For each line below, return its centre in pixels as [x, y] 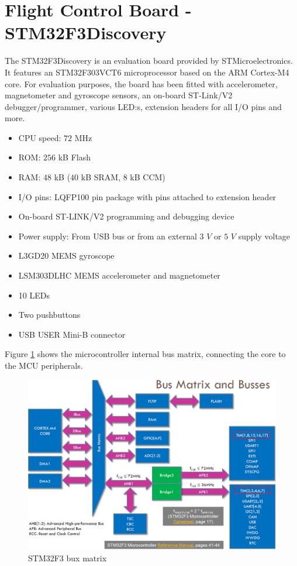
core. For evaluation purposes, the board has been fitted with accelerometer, [141, 83]
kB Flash [74, 157]
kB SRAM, [101, 177]
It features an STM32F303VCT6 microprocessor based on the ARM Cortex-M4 [147, 72]
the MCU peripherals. [44, 365]
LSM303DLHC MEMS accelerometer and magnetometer [119, 275]
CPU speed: [40, 137]
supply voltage [264, 236]
